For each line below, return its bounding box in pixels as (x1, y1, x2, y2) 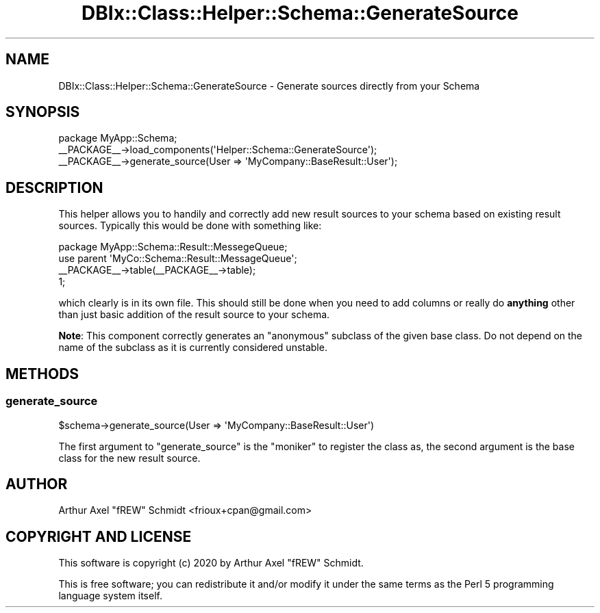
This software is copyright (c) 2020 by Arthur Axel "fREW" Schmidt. (58, 557, 364, 569)
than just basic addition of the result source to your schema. (58, 309, 330, 321)
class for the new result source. (58, 452, 201, 464)
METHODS (5, 365, 79, 382)
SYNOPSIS (5, 103, 80, 121)
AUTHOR (5, 475, 68, 493)
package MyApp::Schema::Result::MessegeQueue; (58, 241, 288, 253)
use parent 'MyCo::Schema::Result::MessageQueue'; (58, 252, 297, 265)
